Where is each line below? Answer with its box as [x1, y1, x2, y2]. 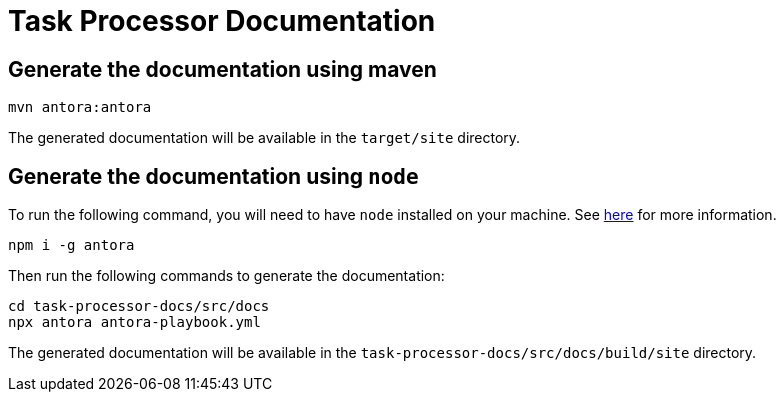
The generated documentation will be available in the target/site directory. [8, 129, 521, 147]
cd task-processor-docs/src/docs [8, 298, 270, 315]
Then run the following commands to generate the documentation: [8, 267, 445, 285]
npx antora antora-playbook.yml [8, 314, 261, 331]
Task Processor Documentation [8, 4, 436, 38]
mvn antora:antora [8, 99, 152, 116]
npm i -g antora [8, 237, 135, 254]
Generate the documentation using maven [8, 56, 437, 82]
